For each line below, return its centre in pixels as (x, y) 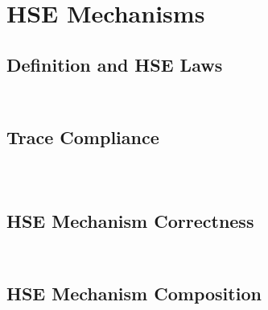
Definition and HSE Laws (115, 64)
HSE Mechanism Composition (134, 293)
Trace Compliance (83, 136)
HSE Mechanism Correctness (130, 221)
